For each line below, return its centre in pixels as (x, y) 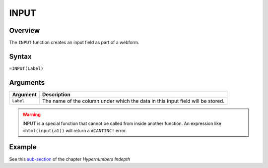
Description (56, 94)
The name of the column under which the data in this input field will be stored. (134, 101)
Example (23, 147)
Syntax (20, 56)
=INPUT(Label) (26, 68)
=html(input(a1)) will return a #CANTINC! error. (75, 130)
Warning (32, 114)
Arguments (27, 83)
